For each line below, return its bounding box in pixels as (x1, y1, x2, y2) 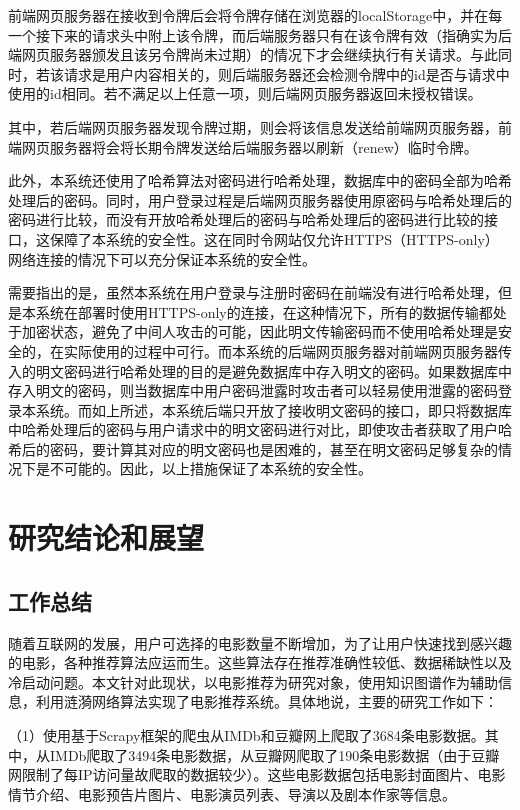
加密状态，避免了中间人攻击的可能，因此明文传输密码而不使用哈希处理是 (21, 321, 498, 342)
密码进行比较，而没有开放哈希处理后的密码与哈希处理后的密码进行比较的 (8, 209, 484, 230)
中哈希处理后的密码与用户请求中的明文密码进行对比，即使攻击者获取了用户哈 (8, 419, 512, 440)
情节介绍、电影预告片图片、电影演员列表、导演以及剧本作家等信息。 (8, 783, 456, 804)
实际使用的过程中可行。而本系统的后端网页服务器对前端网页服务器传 (63, 340, 512, 361)
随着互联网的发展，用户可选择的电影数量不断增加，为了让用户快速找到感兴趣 (8, 632, 512, 653)
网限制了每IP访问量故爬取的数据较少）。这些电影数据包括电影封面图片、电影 (8, 764, 506, 785)
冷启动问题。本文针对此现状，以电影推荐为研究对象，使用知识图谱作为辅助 (8, 671, 498, 692)
